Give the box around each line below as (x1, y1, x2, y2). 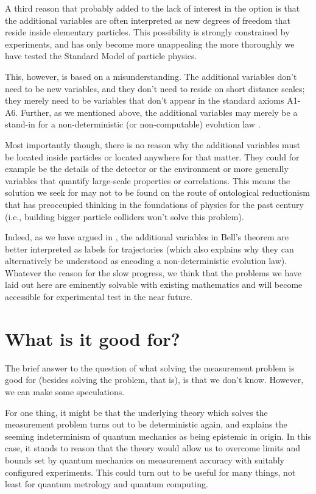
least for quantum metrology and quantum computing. (5, 478, 208, 490)
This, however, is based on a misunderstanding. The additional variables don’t (5, 70, 297, 82)
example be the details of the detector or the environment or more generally (5, 162, 289, 175)
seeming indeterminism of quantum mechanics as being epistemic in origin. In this (5, 429, 311, 442)
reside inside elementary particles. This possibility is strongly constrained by (5, 26, 290, 38)
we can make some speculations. (5, 385, 125, 398)
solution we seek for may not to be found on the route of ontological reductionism (5, 186, 310, 199)
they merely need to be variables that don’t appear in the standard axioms (5, 94, 284, 107)
